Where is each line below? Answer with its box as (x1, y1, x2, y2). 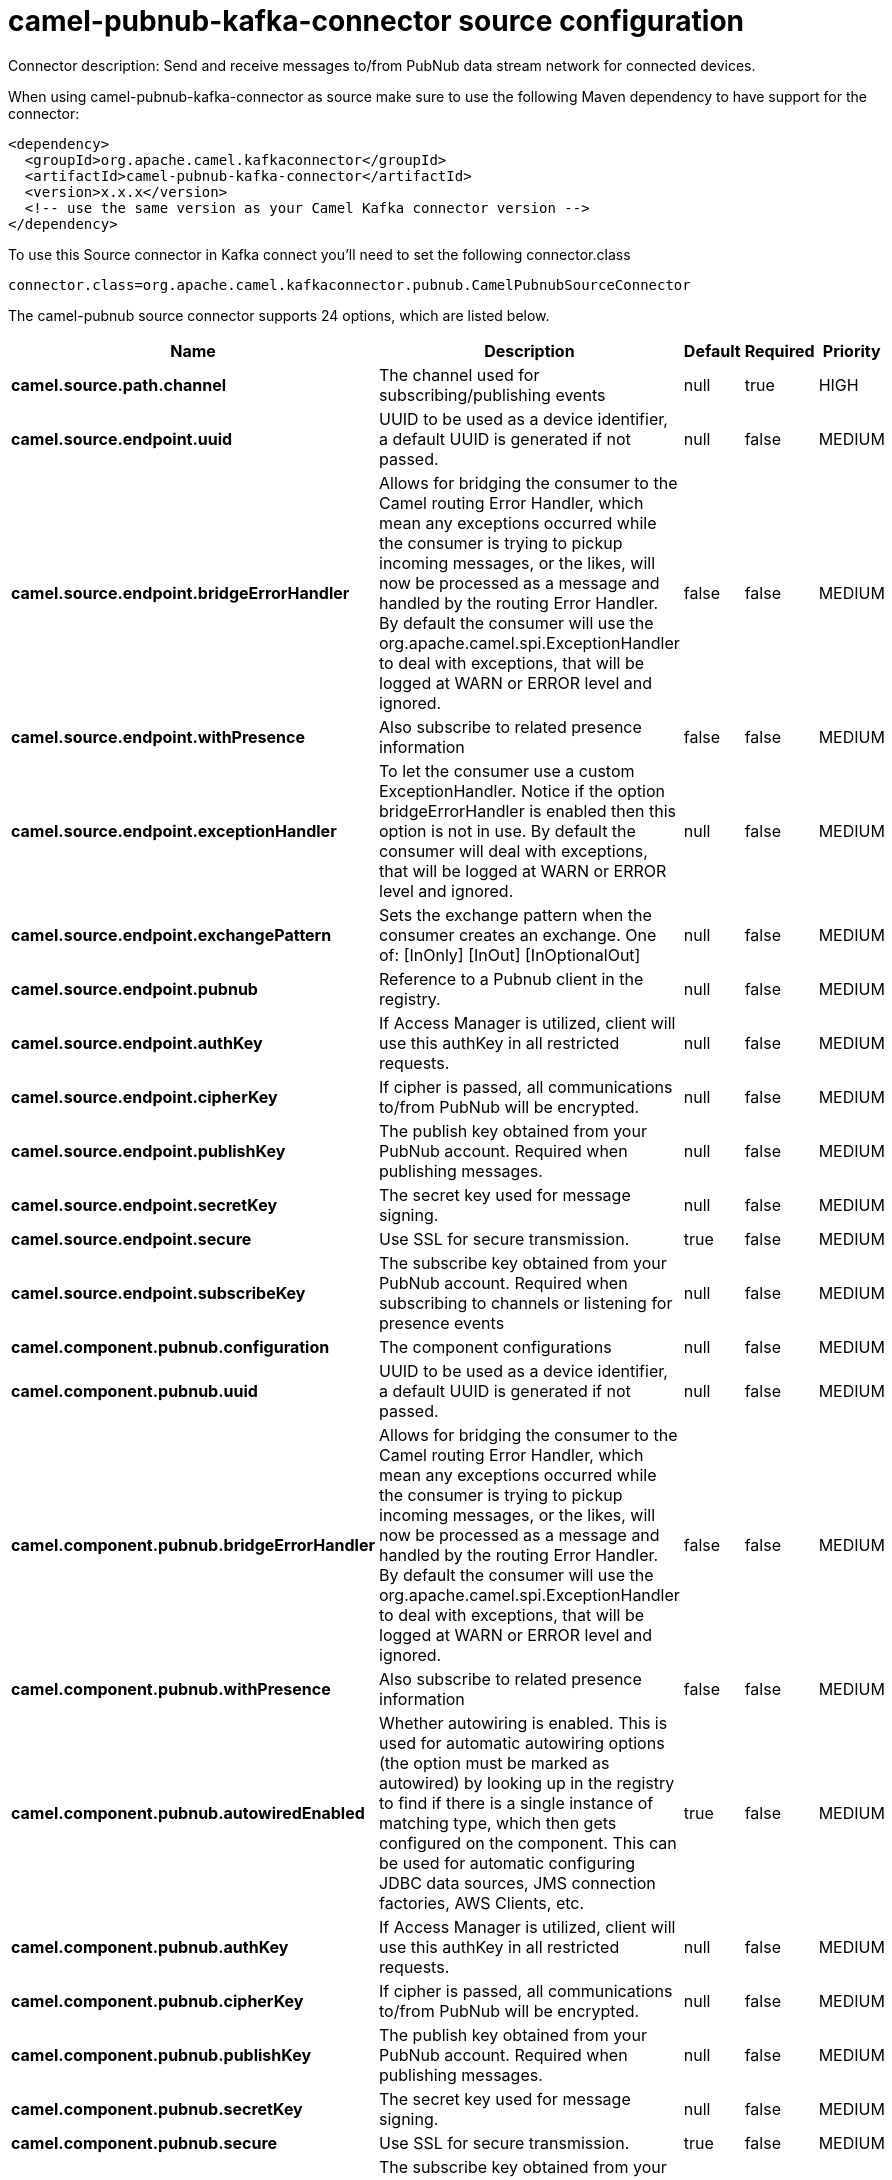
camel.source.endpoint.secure (11, 1228, 252, 1249)
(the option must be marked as (379, 1752, 610, 1773)
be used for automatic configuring (379, 1852, 636, 1873)
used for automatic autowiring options (379, 1732, 665, 1753)
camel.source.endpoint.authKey (11, 1032, 263, 1053)
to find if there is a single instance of (379, 1792, 654, 1813)
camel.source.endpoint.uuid (11, 428, 233, 449)
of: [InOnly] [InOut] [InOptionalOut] (379, 944, 641, 965)
